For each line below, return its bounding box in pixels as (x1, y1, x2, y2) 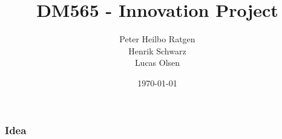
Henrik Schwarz (128, 44, 186, 57)
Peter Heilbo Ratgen (119, 33, 195, 45)
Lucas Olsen (134, 56, 180, 69)
